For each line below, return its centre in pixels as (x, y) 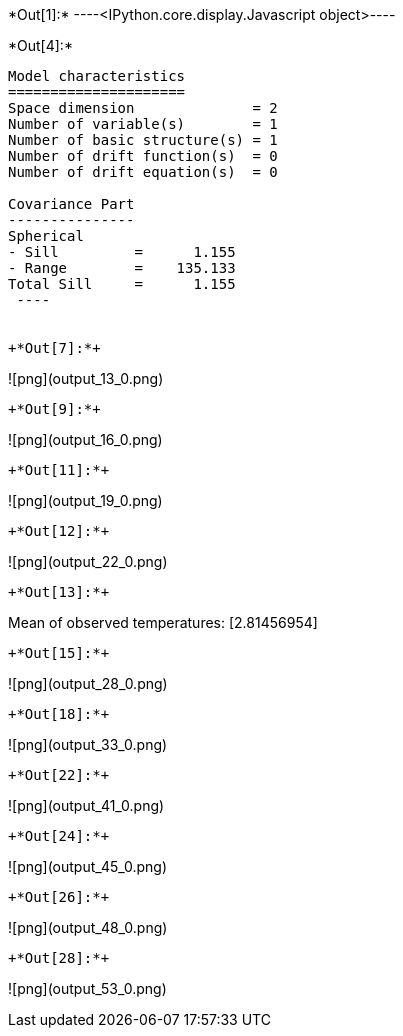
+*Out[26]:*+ (59, 897)
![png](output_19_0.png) (85, 500)
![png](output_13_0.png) (86, 378)
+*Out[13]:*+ (59, 592)
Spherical (46, 236)
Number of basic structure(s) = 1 (143, 140)
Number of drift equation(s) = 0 (143, 172)
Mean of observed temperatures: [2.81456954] (163, 622)
